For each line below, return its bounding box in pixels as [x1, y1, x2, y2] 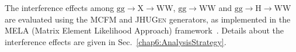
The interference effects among [5, 2, 114, 13]
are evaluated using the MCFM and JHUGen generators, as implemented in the [5, 13, 291, 25]
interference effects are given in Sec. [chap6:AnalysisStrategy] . [5, 35, 227, 47]
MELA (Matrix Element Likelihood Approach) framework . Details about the [5, 24, 284, 36]
